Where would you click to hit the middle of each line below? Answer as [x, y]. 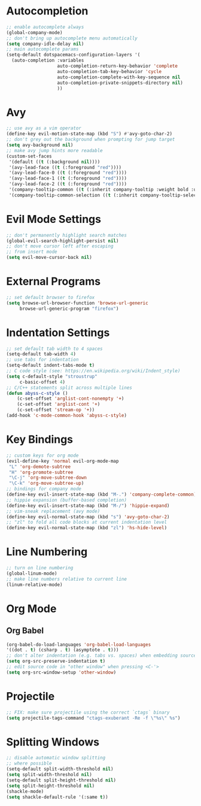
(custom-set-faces [29, 156]
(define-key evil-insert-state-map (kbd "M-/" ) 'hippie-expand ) [88, 505]
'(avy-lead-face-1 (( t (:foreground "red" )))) [68, 179]
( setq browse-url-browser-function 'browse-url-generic [77, 303]
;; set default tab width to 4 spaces [54, 349]
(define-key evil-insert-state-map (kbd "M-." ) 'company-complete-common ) [101, 494]
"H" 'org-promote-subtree [41, 472]
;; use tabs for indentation [42, 360]
